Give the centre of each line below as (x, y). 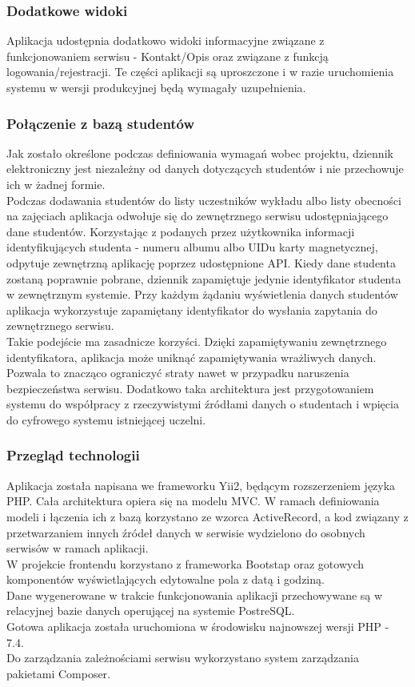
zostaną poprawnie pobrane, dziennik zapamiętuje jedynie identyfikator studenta (204, 278)
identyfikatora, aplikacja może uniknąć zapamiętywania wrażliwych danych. (192, 357)
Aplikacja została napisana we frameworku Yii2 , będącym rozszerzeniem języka (201, 485)
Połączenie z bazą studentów (101, 123)
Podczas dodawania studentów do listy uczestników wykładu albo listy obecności (204, 200)
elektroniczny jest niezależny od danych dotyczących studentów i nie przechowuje (205, 169)
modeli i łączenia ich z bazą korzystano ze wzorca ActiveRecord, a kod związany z (207, 516)
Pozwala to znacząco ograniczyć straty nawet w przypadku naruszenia (178, 373)
